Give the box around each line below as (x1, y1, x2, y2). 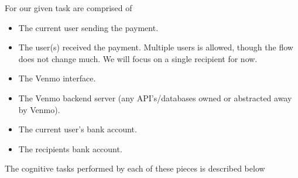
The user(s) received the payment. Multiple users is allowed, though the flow (18, 41, 293, 53)
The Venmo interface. (18, 72, 96, 84)
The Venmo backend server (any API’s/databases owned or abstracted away (18, 91, 292, 104)
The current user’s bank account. (18, 123, 137, 135)
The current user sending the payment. (18, 21, 159, 33)
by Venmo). (18, 103, 60, 115)
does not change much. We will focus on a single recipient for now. (18, 52, 258, 64)
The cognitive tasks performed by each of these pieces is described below (5, 162, 265, 174)
